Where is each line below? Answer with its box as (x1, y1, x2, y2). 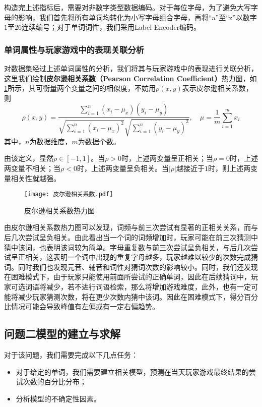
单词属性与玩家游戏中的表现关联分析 (4, 43, 145, 55)
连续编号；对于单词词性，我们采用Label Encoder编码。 (22, 22, 201, 32)
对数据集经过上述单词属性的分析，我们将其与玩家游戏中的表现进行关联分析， (4, 63, 258, 73)
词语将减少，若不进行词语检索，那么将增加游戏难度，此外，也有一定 (25, 281, 251, 292)
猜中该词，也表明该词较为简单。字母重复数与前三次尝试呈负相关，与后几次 (4, 242, 251, 252)
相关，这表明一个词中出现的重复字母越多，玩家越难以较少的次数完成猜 (25, 252, 258, 262)
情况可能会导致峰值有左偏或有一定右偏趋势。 (11, 301, 159, 312)
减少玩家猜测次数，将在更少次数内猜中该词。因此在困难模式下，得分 (18, 291, 244, 302)
